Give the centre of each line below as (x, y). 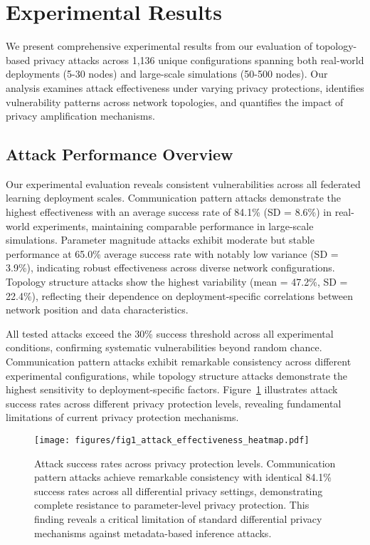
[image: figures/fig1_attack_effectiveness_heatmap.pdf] (172, 440)
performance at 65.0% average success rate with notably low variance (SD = (172, 253)
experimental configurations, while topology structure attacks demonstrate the (177, 375)
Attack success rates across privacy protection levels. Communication (185, 463)
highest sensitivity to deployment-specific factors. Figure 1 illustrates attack (172, 389)
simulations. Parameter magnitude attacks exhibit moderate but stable (160, 240)
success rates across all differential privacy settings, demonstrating (179, 490)
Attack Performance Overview (120, 154)
